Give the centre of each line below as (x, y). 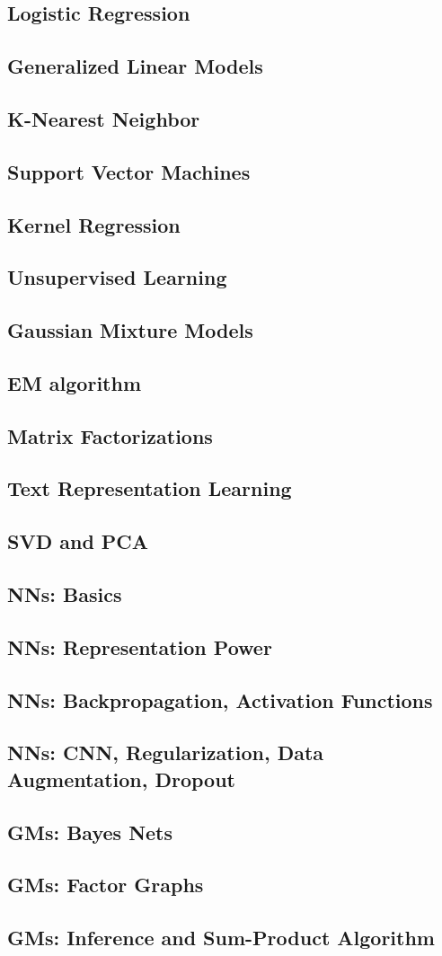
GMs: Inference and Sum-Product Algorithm (221, 938)
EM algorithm (75, 382)
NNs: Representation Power (140, 646)
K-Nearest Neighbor (104, 118)
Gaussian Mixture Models (130, 330)
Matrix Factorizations (110, 435)
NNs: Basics (65, 593)
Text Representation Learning (150, 488)
